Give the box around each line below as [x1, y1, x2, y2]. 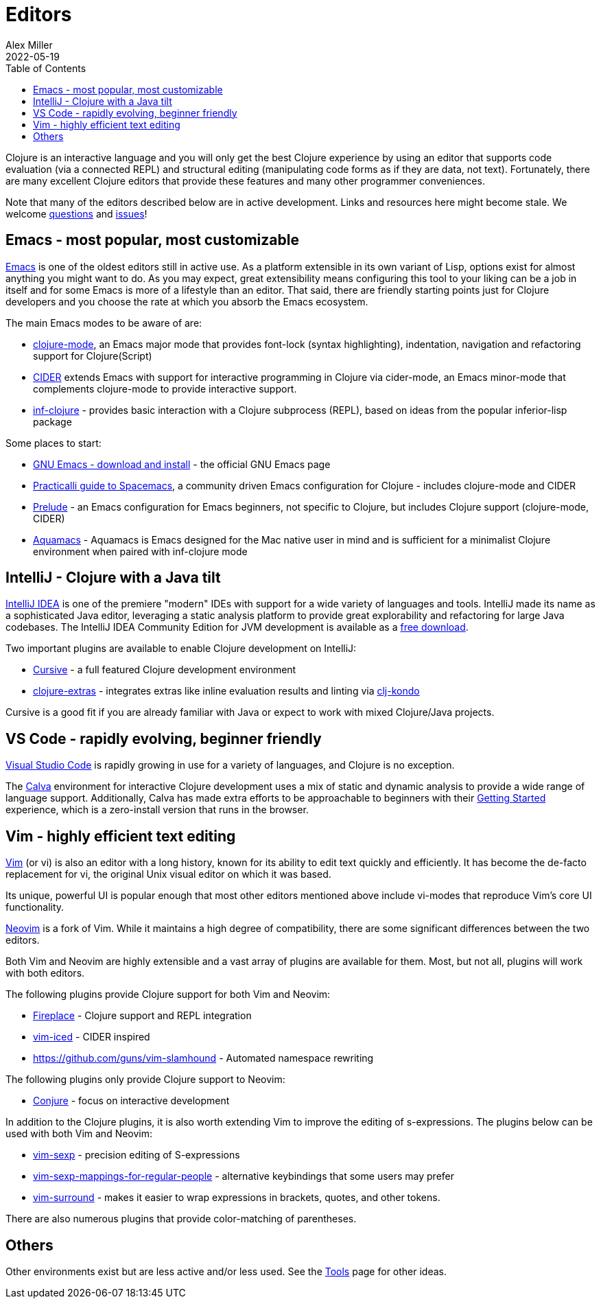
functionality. [5, 901, 64, 913]
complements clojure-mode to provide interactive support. [33, 382, 297, 395]
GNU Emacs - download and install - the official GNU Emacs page [33, 458, 331, 470]
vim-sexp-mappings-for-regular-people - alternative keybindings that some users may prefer [33, 1170, 455, 1183]
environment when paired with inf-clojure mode [33, 545, 248, 557]
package [33, 415, 72, 428]
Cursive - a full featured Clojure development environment [33, 664, 296, 676]
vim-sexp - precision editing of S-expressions [33, 1149, 240, 1161]
